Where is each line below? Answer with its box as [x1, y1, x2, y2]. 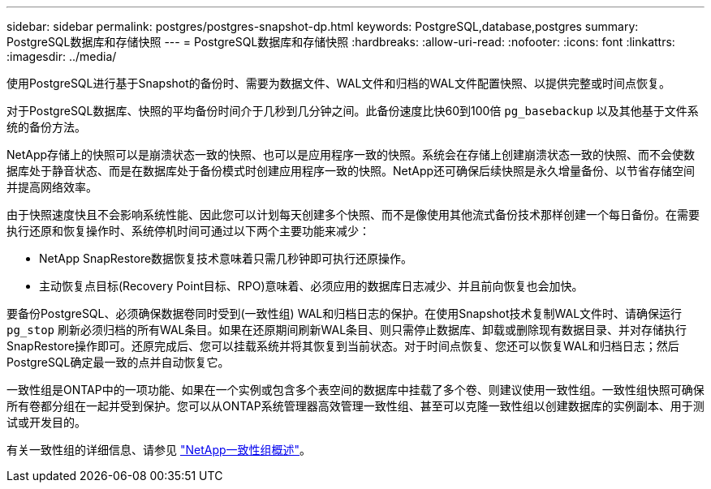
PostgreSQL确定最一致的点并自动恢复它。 [6, 355, 230, 369]
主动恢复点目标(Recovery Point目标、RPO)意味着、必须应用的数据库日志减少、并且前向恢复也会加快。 [39, 279, 584, 293]
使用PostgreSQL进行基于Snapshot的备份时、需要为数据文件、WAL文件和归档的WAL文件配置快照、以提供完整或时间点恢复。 [6, 76, 670, 90]
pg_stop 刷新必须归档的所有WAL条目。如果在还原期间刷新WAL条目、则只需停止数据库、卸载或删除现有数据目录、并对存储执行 [6, 323, 687, 337]
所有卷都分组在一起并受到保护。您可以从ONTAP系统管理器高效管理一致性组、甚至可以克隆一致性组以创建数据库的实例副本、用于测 [6, 399, 705, 413]
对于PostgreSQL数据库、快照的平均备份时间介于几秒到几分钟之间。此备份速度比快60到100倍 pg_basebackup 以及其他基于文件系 [6, 104, 699, 118]
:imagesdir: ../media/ [6, 49, 117, 63]
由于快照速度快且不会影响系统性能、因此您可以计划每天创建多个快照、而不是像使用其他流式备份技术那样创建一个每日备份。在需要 [6, 208, 700, 221]
